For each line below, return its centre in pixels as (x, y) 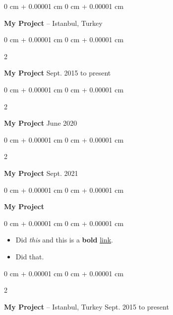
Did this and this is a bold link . (64, 240)
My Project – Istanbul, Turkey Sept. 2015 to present (86, 306)
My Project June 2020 (41, 123)
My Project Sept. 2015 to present (58, 73)
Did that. (30, 256)
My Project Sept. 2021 (41, 173)
